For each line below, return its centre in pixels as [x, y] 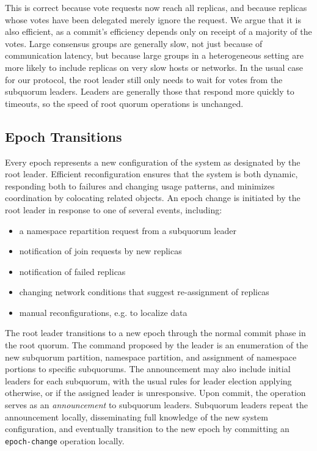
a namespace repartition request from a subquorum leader [128, 230]
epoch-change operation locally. [65, 440]
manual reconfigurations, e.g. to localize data [103, 312]
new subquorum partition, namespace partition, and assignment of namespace [151, 357]
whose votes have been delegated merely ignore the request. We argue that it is [153, 19]
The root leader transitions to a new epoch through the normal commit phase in [155, 333]
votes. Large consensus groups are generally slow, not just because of [134, 43]
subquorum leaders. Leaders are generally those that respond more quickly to [150, 91]
